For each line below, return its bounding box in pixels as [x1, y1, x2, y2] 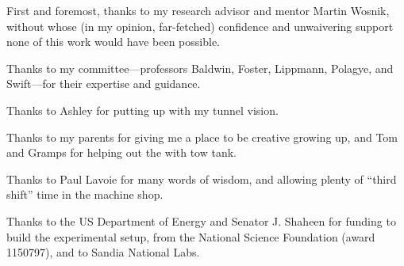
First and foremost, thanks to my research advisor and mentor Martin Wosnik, [6, 2, 390, 18]
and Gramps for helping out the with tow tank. [6, 144, 237, 161]
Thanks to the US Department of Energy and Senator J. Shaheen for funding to [6, 212, 396, 229]
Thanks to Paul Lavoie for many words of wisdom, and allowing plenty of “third [6, 170, 397, 187]
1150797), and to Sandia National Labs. [6, 244, 200, 260]
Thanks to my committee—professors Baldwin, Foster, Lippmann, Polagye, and [6, 59, 394, 76]
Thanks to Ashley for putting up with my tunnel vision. [6, 101, 279, 118]
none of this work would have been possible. [6, 33, 220, 50]
